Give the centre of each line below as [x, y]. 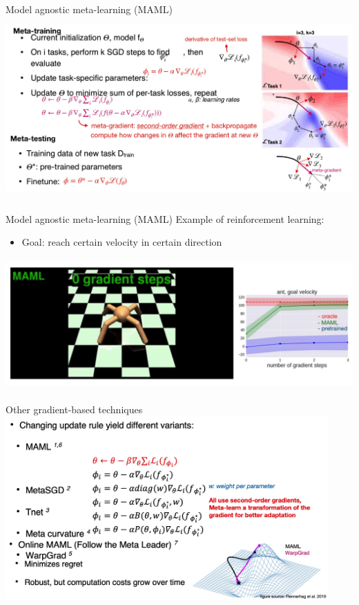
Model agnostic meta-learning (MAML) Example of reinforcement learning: [165, 218]
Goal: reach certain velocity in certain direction [122, 242]
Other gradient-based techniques [74, 409]
